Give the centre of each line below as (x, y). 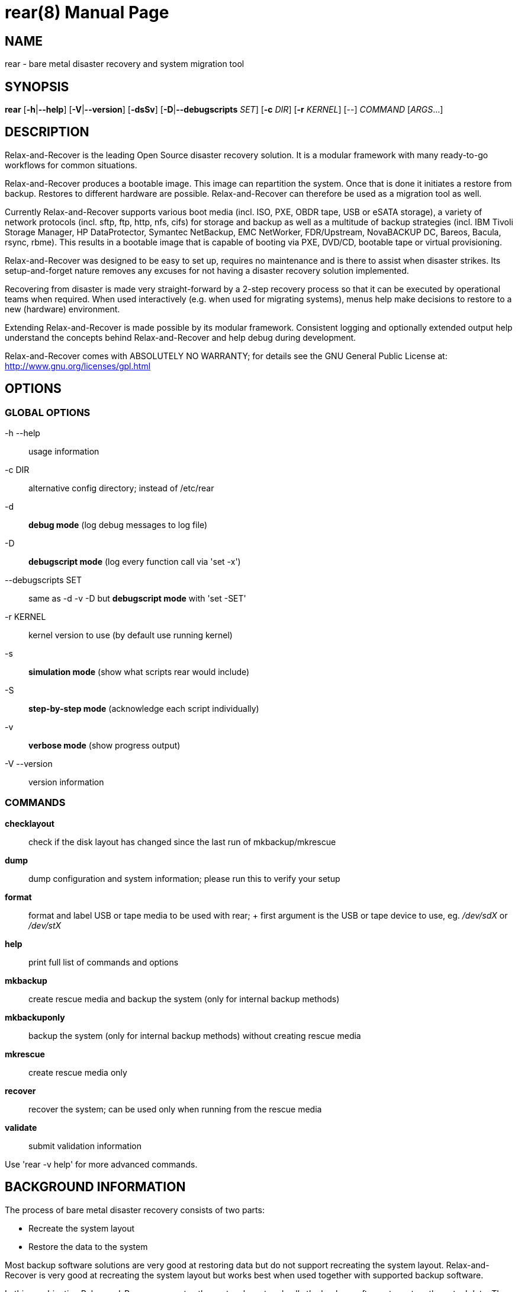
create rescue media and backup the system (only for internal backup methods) (184, 999)
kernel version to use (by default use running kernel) (131, 635)
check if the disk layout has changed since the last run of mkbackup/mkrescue (182, 842)
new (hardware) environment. (62, 309)
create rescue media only (78, 1072)
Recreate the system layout (82, 1228)
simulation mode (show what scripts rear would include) (139, 672)
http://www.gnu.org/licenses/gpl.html (78, 366)
